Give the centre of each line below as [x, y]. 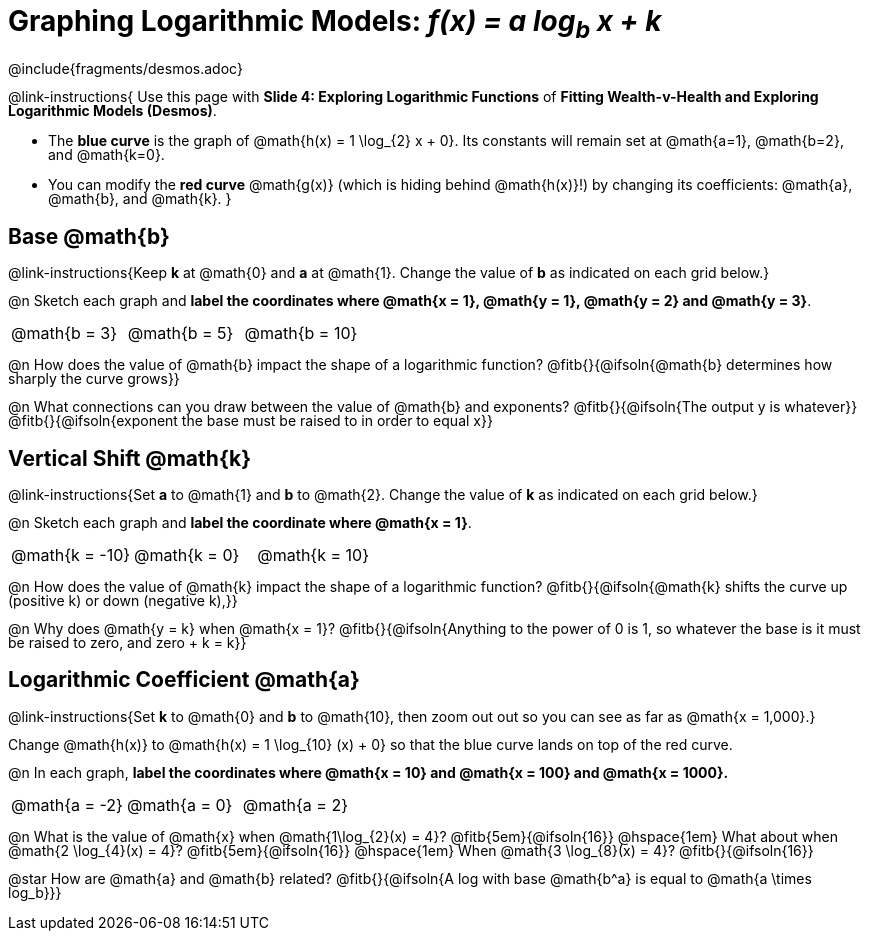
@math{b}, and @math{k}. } [140, 199]
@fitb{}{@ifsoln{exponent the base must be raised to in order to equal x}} [250, 421]
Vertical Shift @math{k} [130, 458]
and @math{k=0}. [106, 155]
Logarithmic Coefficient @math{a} [184, 680]
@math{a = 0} [179, 804]
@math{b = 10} [301, 333]
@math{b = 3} [64, 333]
